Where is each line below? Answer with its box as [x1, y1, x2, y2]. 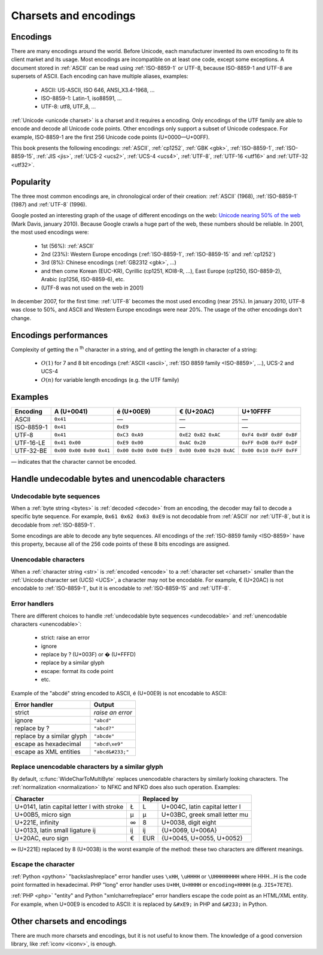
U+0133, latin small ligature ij [14, 826, 96, 834]
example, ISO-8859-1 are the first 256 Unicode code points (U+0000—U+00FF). [11, 133, 210, 141]
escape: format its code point [41, 667, 114, 674]
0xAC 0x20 [179, 440, 206, 446]
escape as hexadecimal [14, 740, 81, 748]
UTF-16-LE [14, 439, 46, 447]
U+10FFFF [242, 407, 272, 415]
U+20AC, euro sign [14, 834, 69, 842]
